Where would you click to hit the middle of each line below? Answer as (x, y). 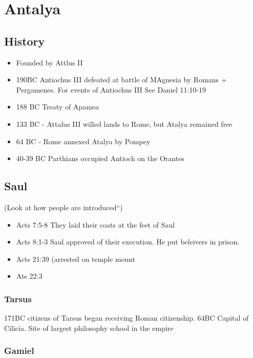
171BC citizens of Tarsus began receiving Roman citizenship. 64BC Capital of (126, 318)
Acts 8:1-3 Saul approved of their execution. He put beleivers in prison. (128, 242)
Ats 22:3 (29, 276)
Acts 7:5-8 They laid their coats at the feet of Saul (96, 224)
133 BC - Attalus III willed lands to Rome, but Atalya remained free (124, 124)
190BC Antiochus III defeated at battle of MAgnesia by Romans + (121, 80)
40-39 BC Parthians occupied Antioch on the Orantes (100, 158)
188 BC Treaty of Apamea (58, 107)
